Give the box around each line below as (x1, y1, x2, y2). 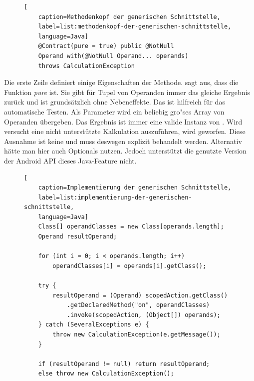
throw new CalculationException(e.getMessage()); (52, 331, 221, 338)
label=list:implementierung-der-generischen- (38, 193, 192, 201)
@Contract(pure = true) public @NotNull (38, 42, 174, 50)
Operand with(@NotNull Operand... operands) (38, 52, 189, 59)
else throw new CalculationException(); (38, 370, 174, 377)
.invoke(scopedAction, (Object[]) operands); (66, 311, 221, 318)
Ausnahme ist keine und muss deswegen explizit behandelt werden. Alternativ (4, 135, 242, 146)
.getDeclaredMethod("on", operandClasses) (66, 301, 210, 309)
